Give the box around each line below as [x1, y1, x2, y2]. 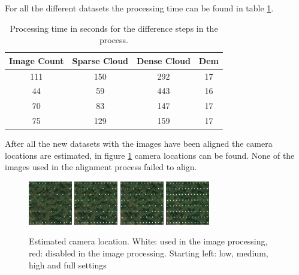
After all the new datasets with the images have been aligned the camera [5, 137, 273, 150]
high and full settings [29, 258, 107, 271]
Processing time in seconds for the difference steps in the [10, 22, 218, 34]
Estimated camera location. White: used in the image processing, [29, 235, 268, 247]
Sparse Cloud [72, 54, 129, 67]
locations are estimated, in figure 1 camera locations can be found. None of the [5, 149, 295, 161]
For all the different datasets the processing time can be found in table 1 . [5, 2, 274, 14]
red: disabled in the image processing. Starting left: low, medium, [29, 247, 268, 259]
